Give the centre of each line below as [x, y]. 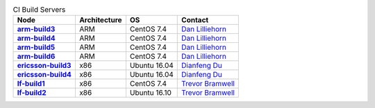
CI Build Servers [39, 10]
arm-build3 [36, 29]
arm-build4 [36, 38]
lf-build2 [32, 93]
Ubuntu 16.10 [150, 93]
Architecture [100, 20]
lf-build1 [31, 84]
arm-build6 [36, 57]
